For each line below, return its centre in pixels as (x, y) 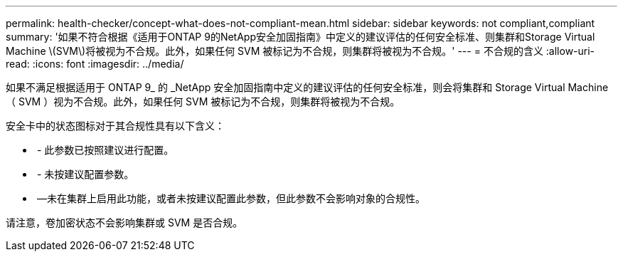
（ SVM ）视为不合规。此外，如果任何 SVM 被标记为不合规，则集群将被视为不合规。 (203, 101)
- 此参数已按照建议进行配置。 (105, 150)
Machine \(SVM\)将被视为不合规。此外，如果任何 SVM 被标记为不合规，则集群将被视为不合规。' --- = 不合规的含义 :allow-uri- (300, 51)
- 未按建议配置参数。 (85, 174)
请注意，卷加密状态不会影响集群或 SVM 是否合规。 (124, 222)
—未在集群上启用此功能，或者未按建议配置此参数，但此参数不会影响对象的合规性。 (231, 198)
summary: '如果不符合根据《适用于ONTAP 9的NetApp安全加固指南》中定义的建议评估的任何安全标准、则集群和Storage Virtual (300, 37)
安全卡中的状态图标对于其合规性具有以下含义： (115, 126)
